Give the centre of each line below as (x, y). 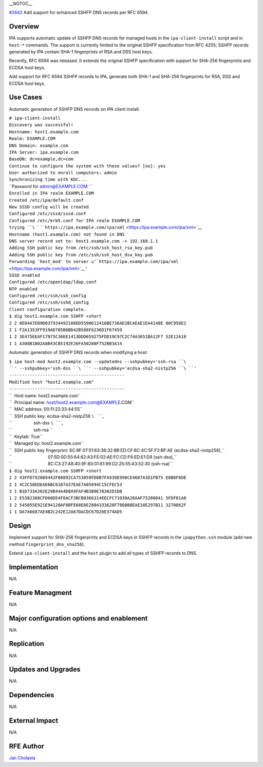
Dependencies (32, 695)
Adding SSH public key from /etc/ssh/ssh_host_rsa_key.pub (81, 248)
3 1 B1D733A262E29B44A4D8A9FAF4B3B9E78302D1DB (66, 491)
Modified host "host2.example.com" (52, 382)
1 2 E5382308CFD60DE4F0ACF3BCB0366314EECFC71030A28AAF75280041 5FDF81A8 (98, 498)
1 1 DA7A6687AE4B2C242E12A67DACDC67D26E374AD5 (66, 512)
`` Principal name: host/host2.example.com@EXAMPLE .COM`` (72, 402)
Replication (27, 644)
